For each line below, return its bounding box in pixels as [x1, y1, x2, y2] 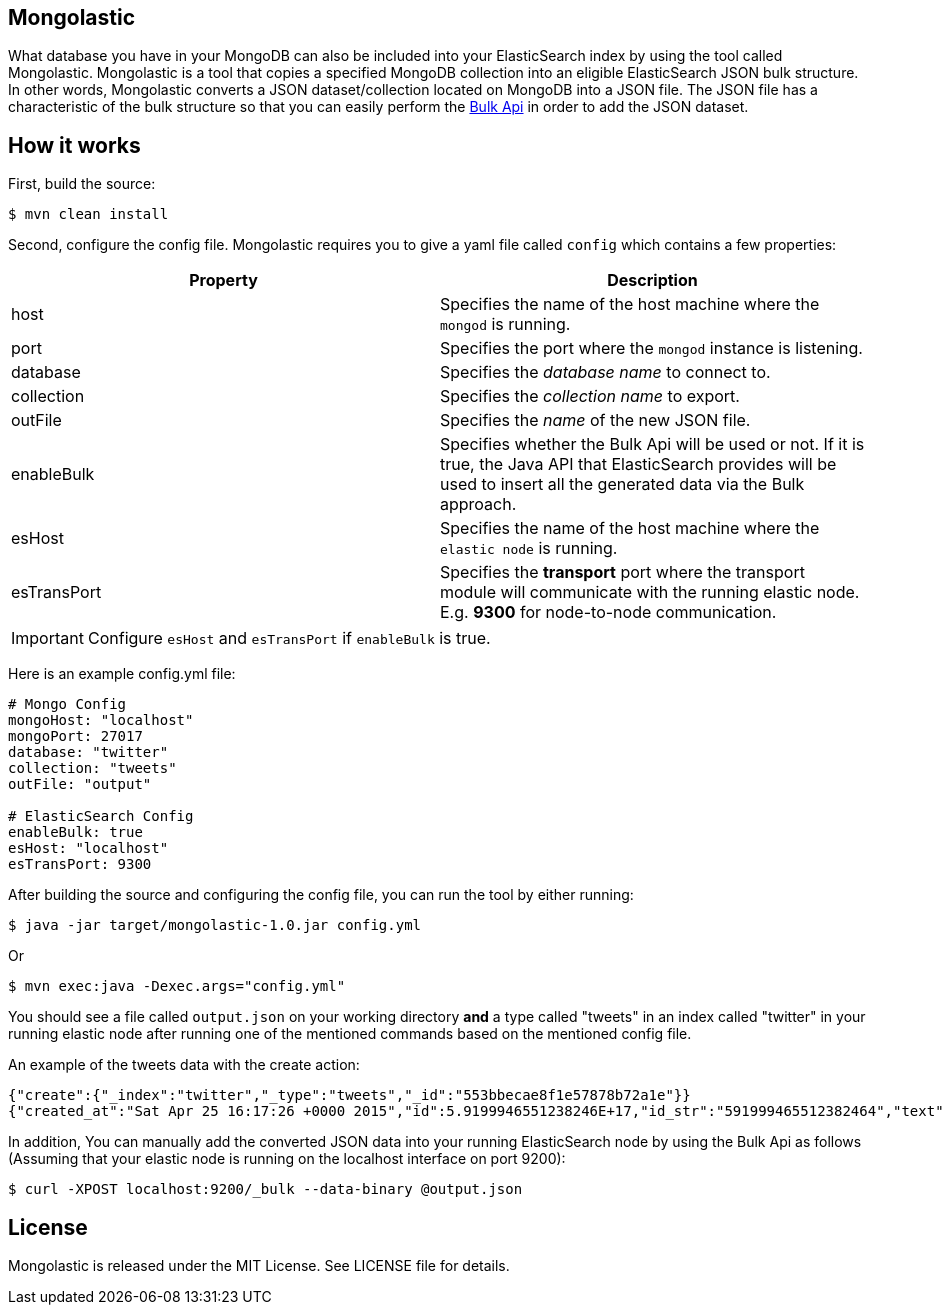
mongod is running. [440, 314, 571, 335]
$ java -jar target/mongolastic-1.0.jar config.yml [8, 917, 422, 934]
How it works [8, 132, 141, 158]
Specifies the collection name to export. [440, 386, 740, 407]
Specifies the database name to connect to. [440, 362, 771, 383]
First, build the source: [8, 175, 156, 193]
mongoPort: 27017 [8, 728, 143, 745]
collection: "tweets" [8, 760, 177, 777]
